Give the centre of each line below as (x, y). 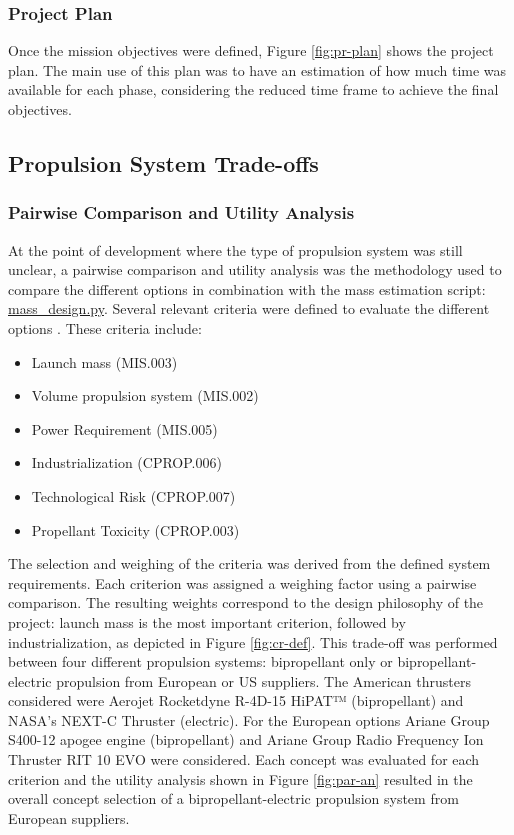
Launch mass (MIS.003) (104, 361)
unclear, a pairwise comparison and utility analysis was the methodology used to (255, 269)
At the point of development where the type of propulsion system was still (235, 249)
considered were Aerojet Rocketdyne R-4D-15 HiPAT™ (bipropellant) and (236, 700)
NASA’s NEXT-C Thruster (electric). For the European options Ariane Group (249, 719)
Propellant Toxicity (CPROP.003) (135, 529)
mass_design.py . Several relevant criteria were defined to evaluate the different (249, 308)
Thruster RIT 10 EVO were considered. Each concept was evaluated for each (244, 759)
